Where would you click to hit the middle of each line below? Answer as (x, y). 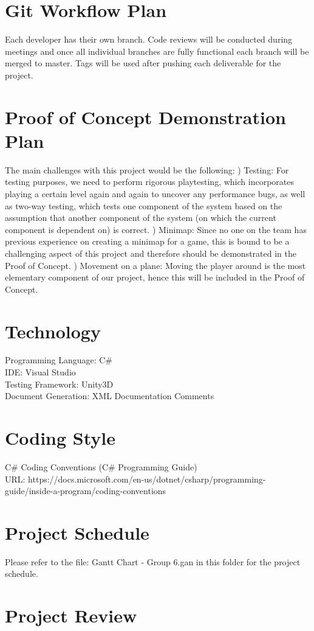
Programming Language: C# (59, 360)
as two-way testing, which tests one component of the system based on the (144, 205)
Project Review (71, 615)
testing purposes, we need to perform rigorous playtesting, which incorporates (149, 182)
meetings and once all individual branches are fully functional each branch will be (157, 51)
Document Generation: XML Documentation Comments (110, 396)
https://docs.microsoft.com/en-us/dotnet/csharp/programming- (147, 479)
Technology (53, 331)
